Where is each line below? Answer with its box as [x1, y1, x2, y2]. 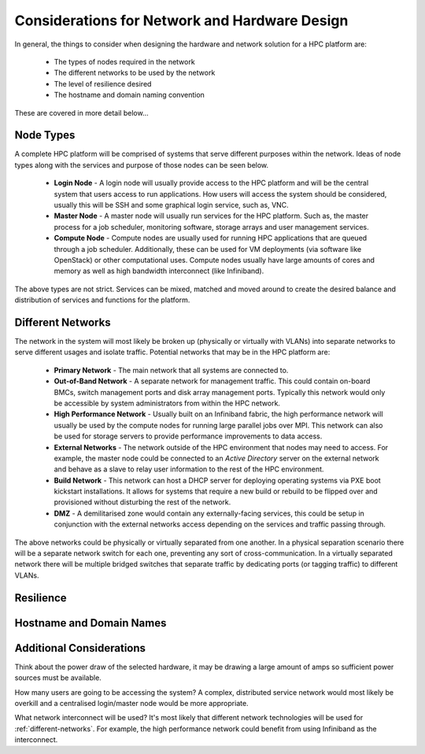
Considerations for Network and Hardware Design [14, 12, 349, 29]
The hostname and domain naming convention [54, 91, 205, 100]
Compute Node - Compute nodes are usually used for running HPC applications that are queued [54, 233, 368, 243]
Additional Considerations [14, 641, 146, 655]
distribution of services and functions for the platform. [14, 295, 190, 305]
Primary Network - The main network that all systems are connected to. [54, 365, 289, 375]
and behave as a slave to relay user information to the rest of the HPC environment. [54, 464, 324, 474]
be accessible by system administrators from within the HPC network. [54, 398, 281, 408]
